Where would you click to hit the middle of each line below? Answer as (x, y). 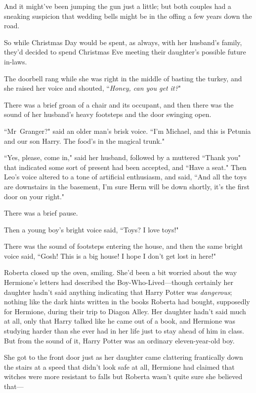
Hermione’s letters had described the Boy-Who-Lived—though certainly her (119, 282)
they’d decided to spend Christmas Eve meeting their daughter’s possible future (125, 52)
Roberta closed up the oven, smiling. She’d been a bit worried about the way (121, 272)
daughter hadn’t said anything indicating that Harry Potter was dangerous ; (118, 292)
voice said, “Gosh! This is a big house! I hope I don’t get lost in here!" (110, 255)
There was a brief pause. (41, 213)
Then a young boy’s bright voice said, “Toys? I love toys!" (91, 229)
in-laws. (16, 61)
